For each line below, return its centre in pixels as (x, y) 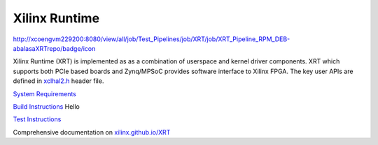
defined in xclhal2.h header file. (58, 81)
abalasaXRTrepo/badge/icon (54, 48)
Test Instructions (37, 119)
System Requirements (44, 93)
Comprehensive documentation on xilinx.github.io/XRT (92, 132)
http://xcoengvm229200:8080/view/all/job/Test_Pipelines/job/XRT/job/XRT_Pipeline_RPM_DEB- (152, 39)
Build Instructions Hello (46, 106)
